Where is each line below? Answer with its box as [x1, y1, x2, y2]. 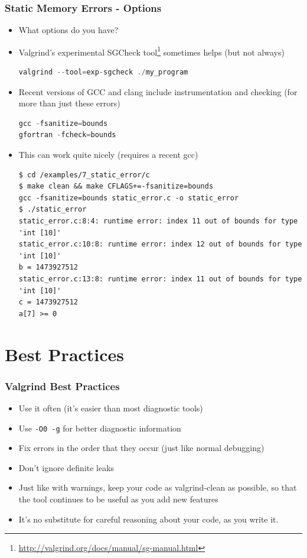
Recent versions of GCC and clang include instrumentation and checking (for [18, 85, 298, 98]
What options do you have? [18, 24, 119, 36]
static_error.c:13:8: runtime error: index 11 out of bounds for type [18, 274, 302, 283]
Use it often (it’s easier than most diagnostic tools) [18, 401, 203, 414]
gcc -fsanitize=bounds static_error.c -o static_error [18, 193, 239, 202]
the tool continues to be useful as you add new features [18, 492, 218, 505]
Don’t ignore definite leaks [18, 461, 115, 473]
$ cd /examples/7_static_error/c [18, 170, 150, 179]
